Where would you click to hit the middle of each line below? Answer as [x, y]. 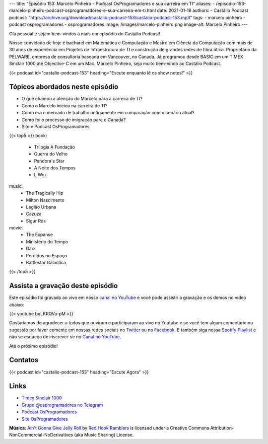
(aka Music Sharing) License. [104, 435]
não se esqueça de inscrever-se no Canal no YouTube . [65, 337]
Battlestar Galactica [46, 263]
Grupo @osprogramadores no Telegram [62, 405]
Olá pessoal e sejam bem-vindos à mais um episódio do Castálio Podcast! [85, 34]
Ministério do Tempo [47, 241]
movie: [16, 228]
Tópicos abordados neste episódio [64, 87]
